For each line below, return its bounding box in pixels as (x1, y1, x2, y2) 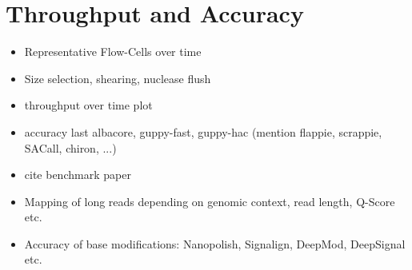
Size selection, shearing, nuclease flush (24, 69, 211, 86)
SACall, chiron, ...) (24, 139, 117, 156)
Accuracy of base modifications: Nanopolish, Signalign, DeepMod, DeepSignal (24, 235, 406, 252)
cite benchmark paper (24, 166, 131, 183)
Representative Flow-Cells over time (24, 43, 202, 60)
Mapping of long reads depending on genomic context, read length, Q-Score (24, 193, 395, 209)
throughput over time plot (24, 97, 153, 113)
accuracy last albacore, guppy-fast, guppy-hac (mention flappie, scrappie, (24, 123, 382, 140)
